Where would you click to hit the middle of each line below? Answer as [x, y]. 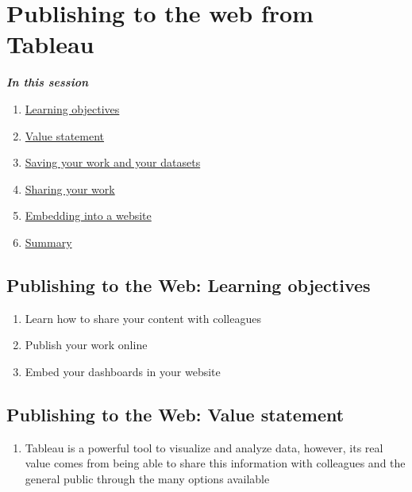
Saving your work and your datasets [113, 162]
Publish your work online [86, 345]
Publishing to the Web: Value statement [175, 414]
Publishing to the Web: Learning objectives [189, 284]
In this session [48, 82]
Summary [48, 242]
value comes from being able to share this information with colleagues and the [215, 463]
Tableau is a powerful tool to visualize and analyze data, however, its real [204, 447]
